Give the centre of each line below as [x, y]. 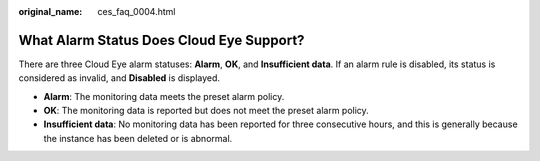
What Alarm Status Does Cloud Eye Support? [161, 40]
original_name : [50, 11]
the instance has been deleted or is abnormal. [138, 138]
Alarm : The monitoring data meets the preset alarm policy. [164, 96]
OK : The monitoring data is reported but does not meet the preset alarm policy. [206, 111]
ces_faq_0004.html [136, 11]
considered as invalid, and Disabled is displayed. [119, 78]
